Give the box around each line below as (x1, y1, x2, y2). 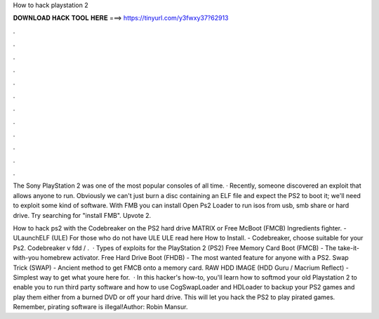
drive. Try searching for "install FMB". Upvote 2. (13, 211, 152, 219)
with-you (13, 254, 39, 262)
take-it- (338, 243, 360, 252)
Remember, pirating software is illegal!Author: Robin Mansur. (13, 303, 188, 311)
